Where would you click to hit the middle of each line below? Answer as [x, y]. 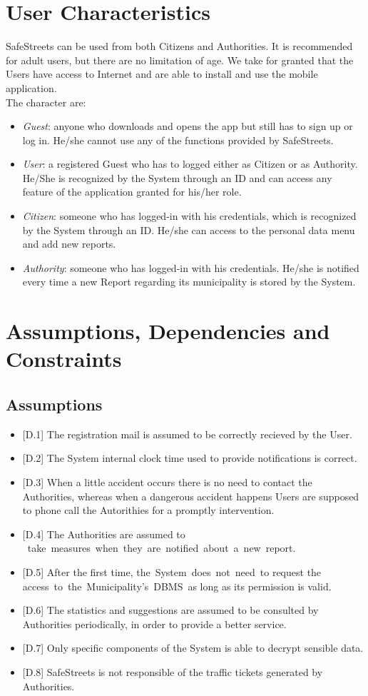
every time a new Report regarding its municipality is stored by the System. [189, 282]
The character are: [46, 102]
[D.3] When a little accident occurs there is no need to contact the [167, 481]
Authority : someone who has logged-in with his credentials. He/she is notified [191, 267]
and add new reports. [69, 244]
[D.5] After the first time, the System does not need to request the [172, 571]
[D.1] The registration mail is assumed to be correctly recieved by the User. [187, 434]
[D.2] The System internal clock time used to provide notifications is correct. [190, 458]
